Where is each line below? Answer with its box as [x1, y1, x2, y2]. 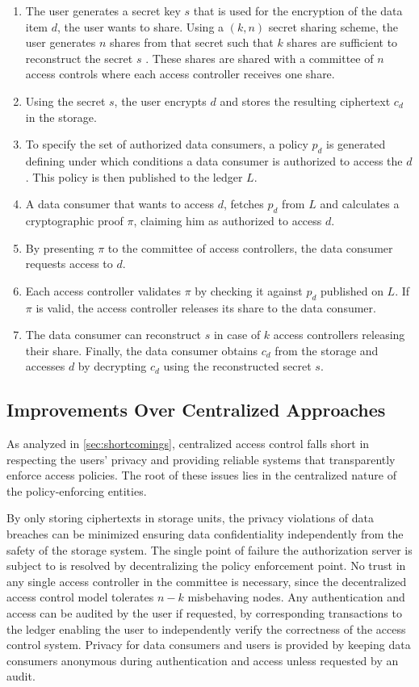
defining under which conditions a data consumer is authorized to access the [25, 152, 403, 169]
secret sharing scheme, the [268, 18, 398, 35]
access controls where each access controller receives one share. [25, 65, 335, 82]
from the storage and [274, 341, 379, 358]
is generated [326, 136, 386, 153]
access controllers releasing [273, 326, 405, 343]
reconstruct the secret [25, 49, 133, 66]
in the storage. [25, 108, 97, 125]
